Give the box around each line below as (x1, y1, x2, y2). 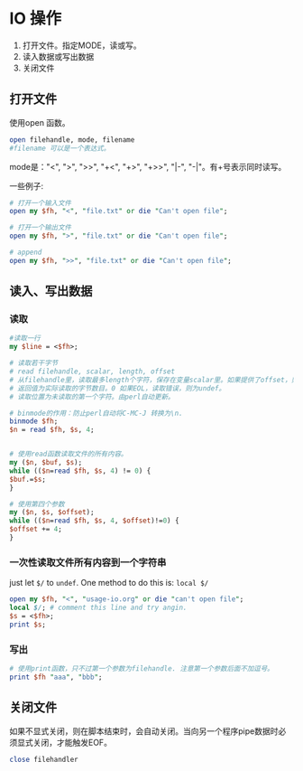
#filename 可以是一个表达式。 (9, 144, 111, 153)
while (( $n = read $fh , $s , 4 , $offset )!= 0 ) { (9, 516, 179, 525)
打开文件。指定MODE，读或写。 (22, 40, 142, 51)
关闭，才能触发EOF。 (32, 737, 113, 747)
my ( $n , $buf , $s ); (9, 458, 83, 467)
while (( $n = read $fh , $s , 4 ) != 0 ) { (9, 466, 151, 475)
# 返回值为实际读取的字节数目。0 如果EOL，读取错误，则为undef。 (9, 383, 226, 393)
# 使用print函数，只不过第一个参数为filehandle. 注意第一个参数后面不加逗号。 (9, 664, 274, 673)
